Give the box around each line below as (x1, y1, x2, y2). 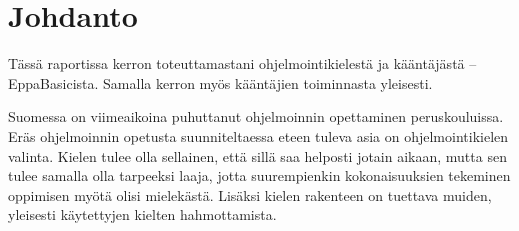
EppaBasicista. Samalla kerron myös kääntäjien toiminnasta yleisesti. (8, 72, 433, 93)
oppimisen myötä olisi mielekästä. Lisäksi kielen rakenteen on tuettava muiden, (8, 184, 492, 205)
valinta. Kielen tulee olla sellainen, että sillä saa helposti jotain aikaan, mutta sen (8, 145, 507, 166)
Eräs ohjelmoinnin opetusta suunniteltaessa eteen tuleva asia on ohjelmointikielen (8, 125, 509, 146)
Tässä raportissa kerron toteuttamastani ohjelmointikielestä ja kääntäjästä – (8, 53, 477, 74)
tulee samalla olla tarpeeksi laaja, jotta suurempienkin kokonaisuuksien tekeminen (8, 165, 511, 186)
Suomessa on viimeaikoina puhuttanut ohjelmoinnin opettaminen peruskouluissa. (8, 106, 504, 127)
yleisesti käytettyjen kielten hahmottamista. (8, 204, 277, 225)
